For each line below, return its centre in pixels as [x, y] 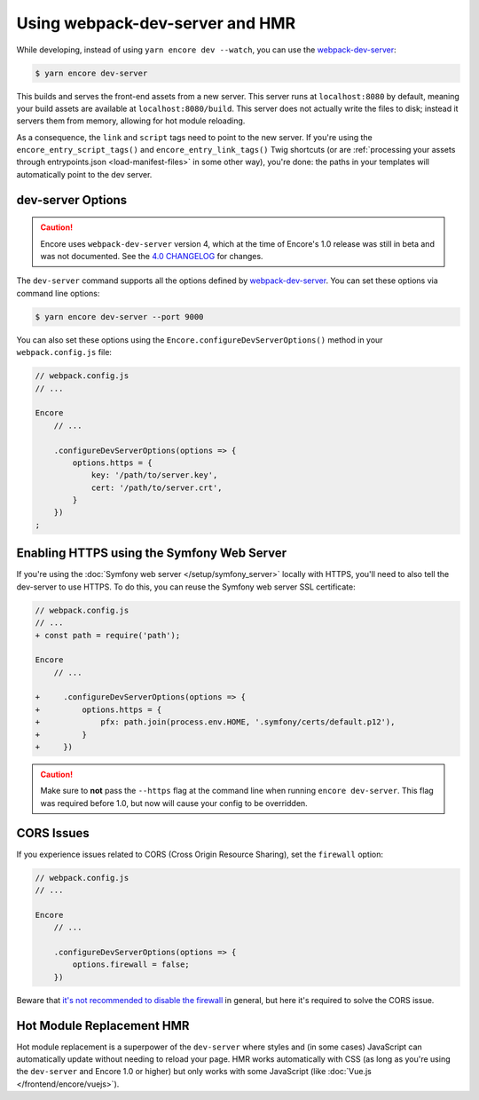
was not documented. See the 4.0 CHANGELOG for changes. [152, 257]
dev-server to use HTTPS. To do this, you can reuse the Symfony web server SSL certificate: [186, 587]
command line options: [58, 293]
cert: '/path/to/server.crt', [157, 487]
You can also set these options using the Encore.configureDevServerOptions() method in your [200, 340]
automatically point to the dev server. [84, 174]
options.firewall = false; [131, 965]
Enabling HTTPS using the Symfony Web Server [152, 554]
